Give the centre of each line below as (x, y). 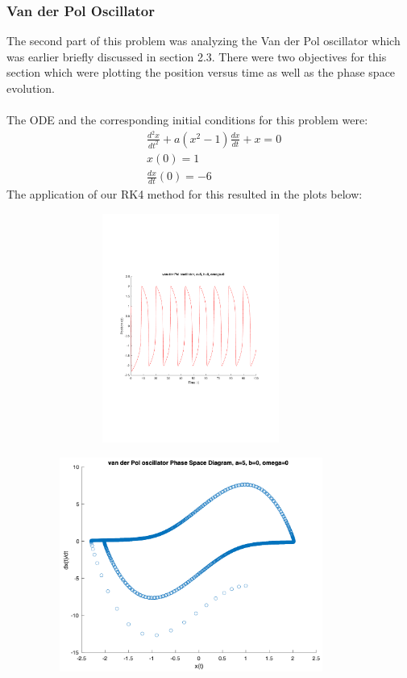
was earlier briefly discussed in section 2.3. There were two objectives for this (197, 56)
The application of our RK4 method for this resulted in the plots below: (185, 194)
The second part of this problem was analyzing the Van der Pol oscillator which (203, 41)
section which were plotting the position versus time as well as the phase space (201, 72)
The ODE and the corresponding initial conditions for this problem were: (187, 120)
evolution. (31, 88)
